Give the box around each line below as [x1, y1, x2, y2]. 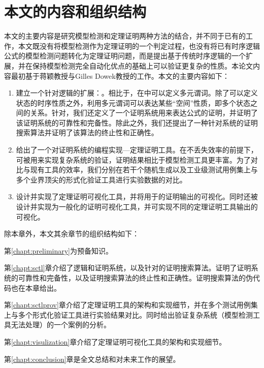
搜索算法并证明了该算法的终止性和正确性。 [16, 127, 158, 138]
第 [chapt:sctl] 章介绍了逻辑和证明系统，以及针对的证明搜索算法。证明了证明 [4, 262, 251, 273]
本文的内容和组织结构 [4, 1, 147, 22]
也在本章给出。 [11, 282, 61, 293]
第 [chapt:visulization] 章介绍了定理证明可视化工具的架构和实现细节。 [4, 336, 226, 347]
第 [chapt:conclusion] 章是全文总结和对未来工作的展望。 [4, 353, 180, 364]
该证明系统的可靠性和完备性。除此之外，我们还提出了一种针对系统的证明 [16, 117, 258, 128]
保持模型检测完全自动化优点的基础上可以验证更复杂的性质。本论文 [32, 60, 253, 71]
